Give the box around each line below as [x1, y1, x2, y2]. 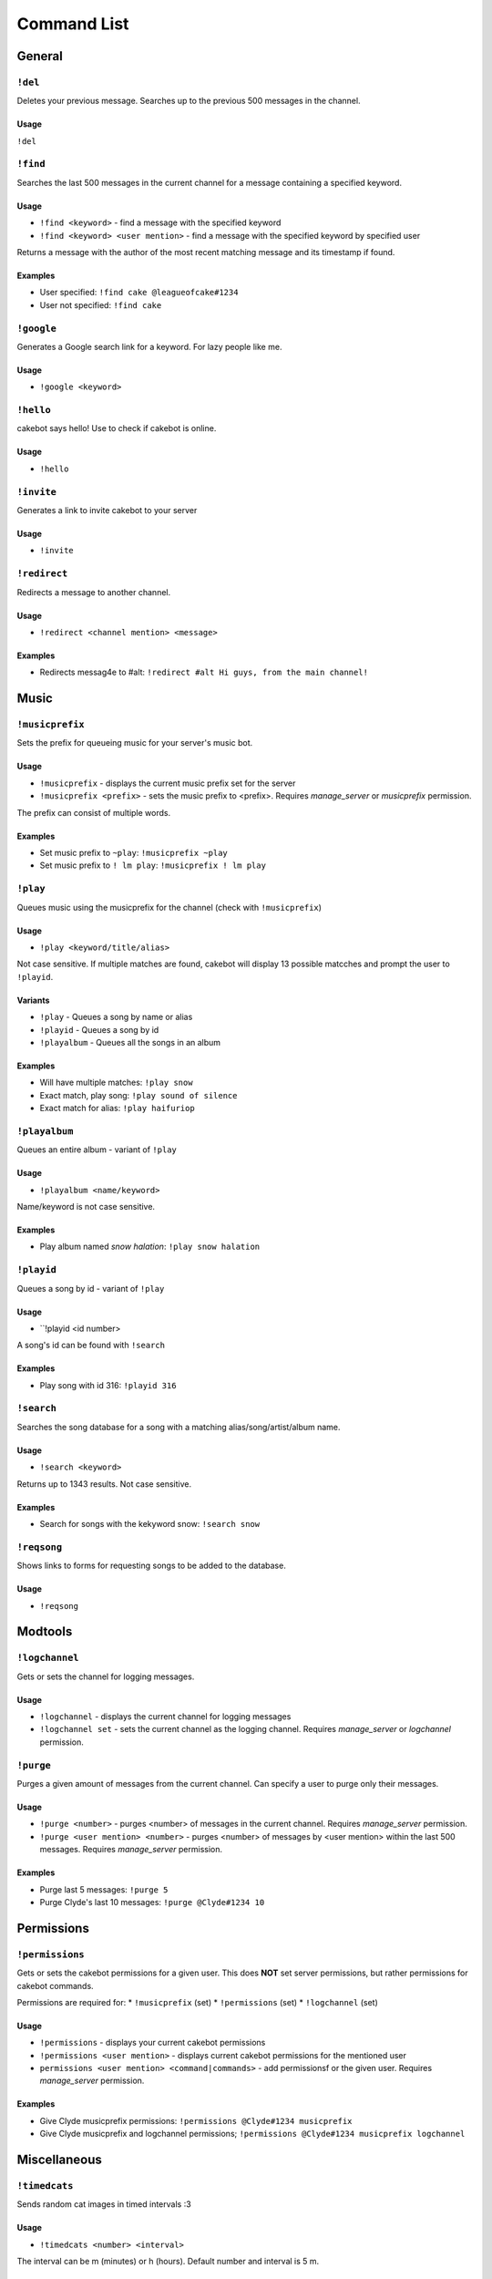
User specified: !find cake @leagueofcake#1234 [39, 287, 239, 298]
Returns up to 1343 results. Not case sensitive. [16, 1478, 192, 1490]
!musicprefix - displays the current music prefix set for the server [39, 778, 296, 789]
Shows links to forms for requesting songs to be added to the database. [16, 1560, 286, 1572]
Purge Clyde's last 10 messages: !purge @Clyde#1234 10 [39, 1896, 265, 1907]
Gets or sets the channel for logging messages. [16, 1671, 195, 1682]
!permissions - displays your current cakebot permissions [39, 2037, 266, 2048]
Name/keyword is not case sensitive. [16, 1201, 155, 1212]
